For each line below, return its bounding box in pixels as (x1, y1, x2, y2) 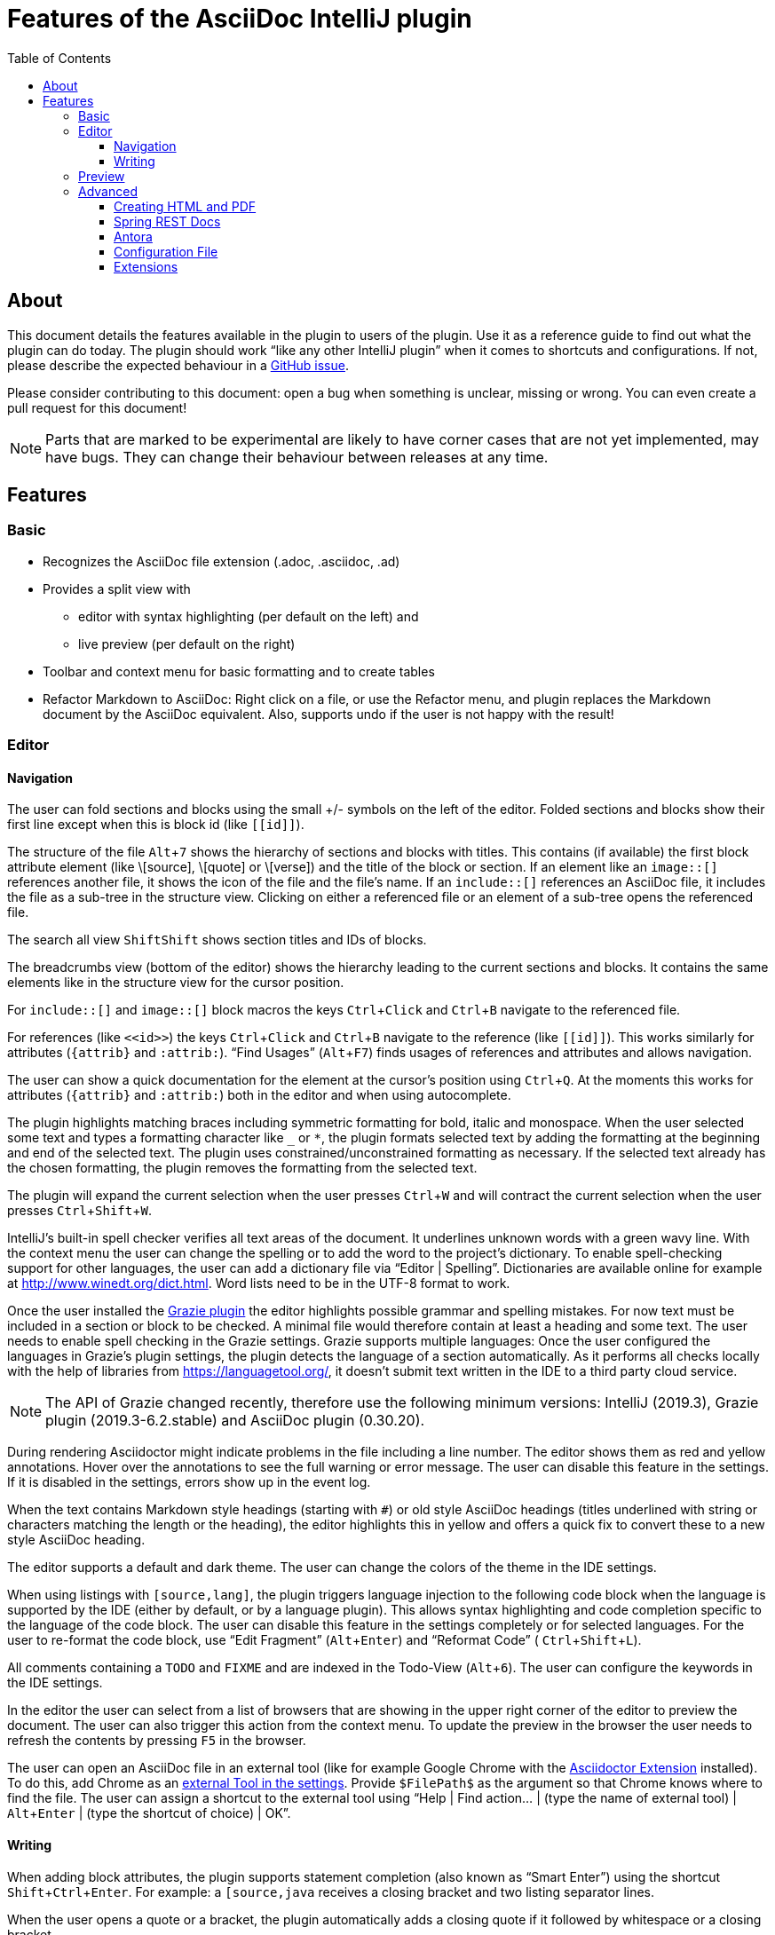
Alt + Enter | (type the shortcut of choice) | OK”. (7, 1805, 291, 1821)
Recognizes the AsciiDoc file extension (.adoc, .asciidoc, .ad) (43, 553, 400, 569)
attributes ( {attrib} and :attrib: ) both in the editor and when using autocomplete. (7, 1087, 511, 1103)
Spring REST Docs (114, 213, 221, 229)
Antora (114, 228, 153, 244)
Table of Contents (7, 50, 112, 66)
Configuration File (114, 243, 218, 259)
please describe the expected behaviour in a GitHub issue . (7, 357, 349, 373)
